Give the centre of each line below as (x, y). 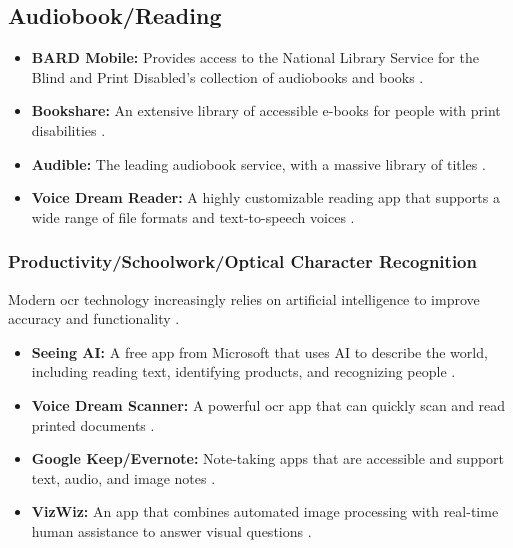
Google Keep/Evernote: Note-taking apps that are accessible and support (268, 458)
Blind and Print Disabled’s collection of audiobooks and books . (227, 76)
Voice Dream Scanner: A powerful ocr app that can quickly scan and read (268, 404)
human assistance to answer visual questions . (171, 530)
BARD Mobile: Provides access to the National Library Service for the (255, 57)
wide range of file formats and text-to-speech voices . (193, 216)
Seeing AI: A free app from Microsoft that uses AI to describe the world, (259, 351)
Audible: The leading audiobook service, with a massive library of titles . (258, 163)
